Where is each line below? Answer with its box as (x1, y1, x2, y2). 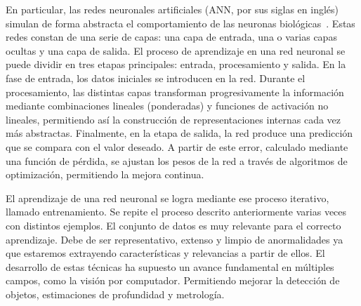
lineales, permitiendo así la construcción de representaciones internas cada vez (6, 112, 341, 126)
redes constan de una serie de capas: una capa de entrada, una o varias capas (6, 29, 337, 44)
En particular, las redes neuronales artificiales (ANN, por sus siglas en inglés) (6, 2, 339, 16)
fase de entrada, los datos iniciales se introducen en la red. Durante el (6, 70, 306, 85)
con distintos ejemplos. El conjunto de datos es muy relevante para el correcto (6, 218, 341, 232)
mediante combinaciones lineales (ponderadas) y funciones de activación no (6, 98, 329, 113)
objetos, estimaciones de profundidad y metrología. (6, 286, 225, 301)
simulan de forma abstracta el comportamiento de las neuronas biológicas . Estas (6, 15, 355, 30)
